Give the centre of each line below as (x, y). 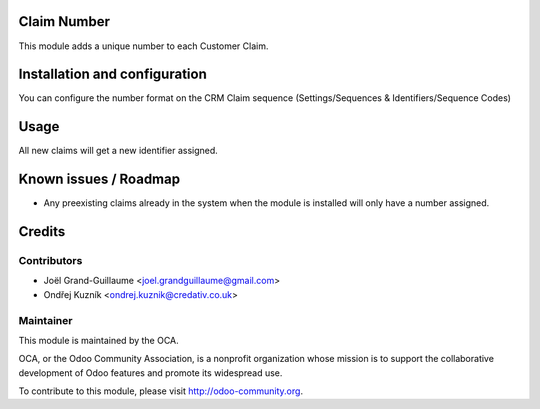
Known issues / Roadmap (99, 179)
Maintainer (45, 320)
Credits (42, 231)
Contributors (50, 261)
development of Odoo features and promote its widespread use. (150, 372)
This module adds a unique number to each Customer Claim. (143, 46)
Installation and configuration (112, 74)
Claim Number (64, 21)
